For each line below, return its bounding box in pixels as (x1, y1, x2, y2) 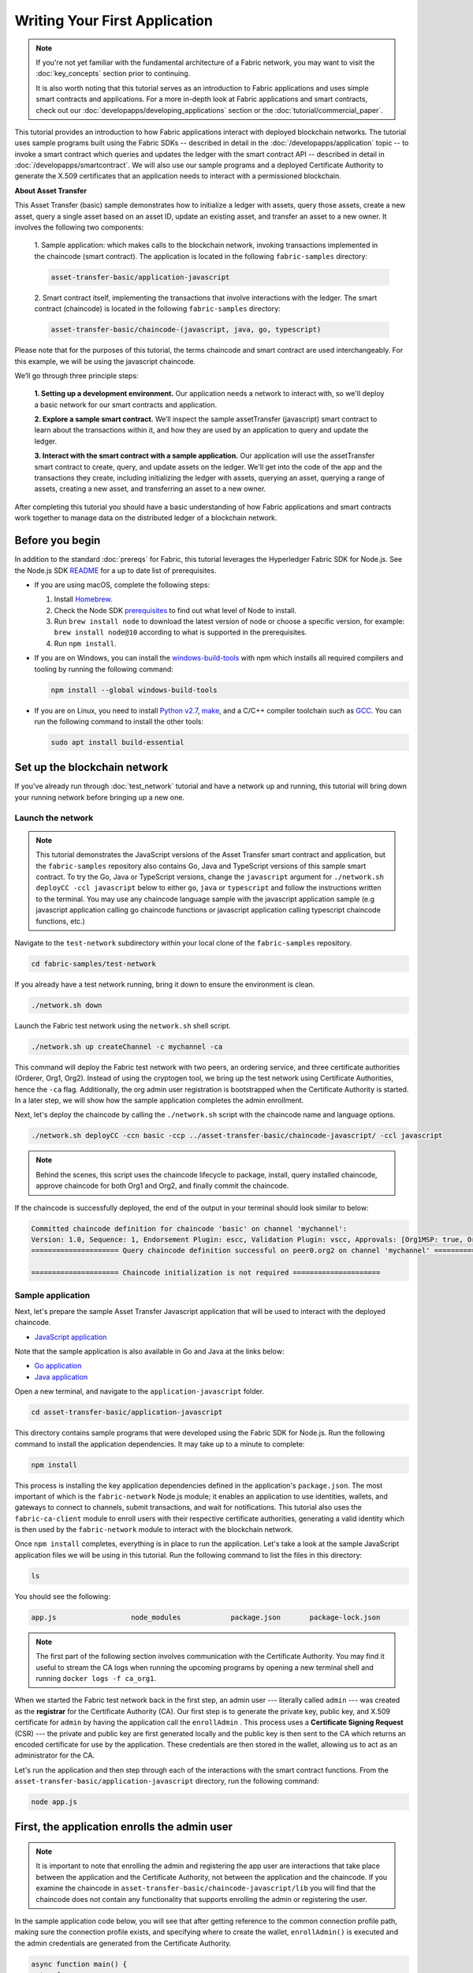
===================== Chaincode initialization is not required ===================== (31, 1268, 381, 1278)
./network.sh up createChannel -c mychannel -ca (31, 1042, 223, 1051)
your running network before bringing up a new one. (14, 792, 185, 802)
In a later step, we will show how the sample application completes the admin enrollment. (14, 1095, 304, 1105)
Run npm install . (54, 638, 117, 648)
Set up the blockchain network (14, 761, 169, 774)
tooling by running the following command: (34, 664, 173, 674)
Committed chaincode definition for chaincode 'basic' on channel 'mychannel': (31, 1224, 348, 1233)
